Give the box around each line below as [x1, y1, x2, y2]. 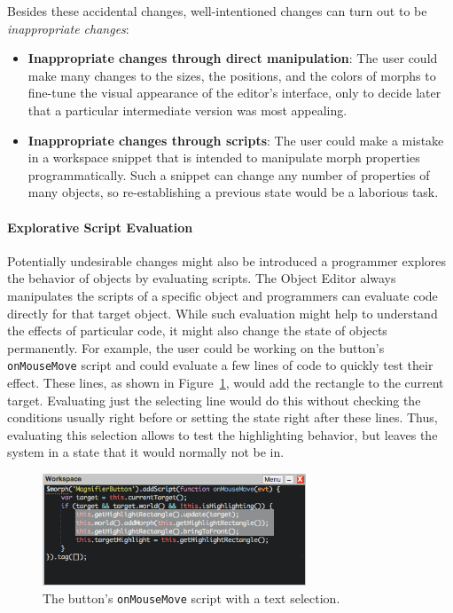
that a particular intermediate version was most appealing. [27, 100, 348, 119]
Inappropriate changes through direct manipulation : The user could [27, 49, 438, 67]
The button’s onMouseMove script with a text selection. [43, 588, 340, 607]
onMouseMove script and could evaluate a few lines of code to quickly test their [7, 356, 433, 374]
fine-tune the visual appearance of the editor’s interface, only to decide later [27, 83, 441, 102]
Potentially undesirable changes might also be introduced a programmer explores [7, 251, 447, 270]
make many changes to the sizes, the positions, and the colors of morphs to [27, 66, 436, 84]
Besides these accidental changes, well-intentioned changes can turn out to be [7, 2, 427, 20]
